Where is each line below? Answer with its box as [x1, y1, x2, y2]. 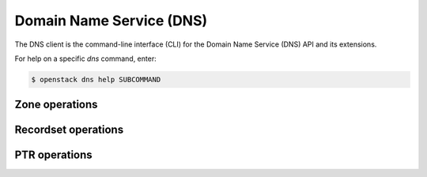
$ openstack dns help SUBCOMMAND [31, 75, 161, 84]
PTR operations [14, 149, 93, 162]
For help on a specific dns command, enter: [14, 54, 157, 63]
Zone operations [14, 98, 98, 111]
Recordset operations [14, 123, 124, 137]
